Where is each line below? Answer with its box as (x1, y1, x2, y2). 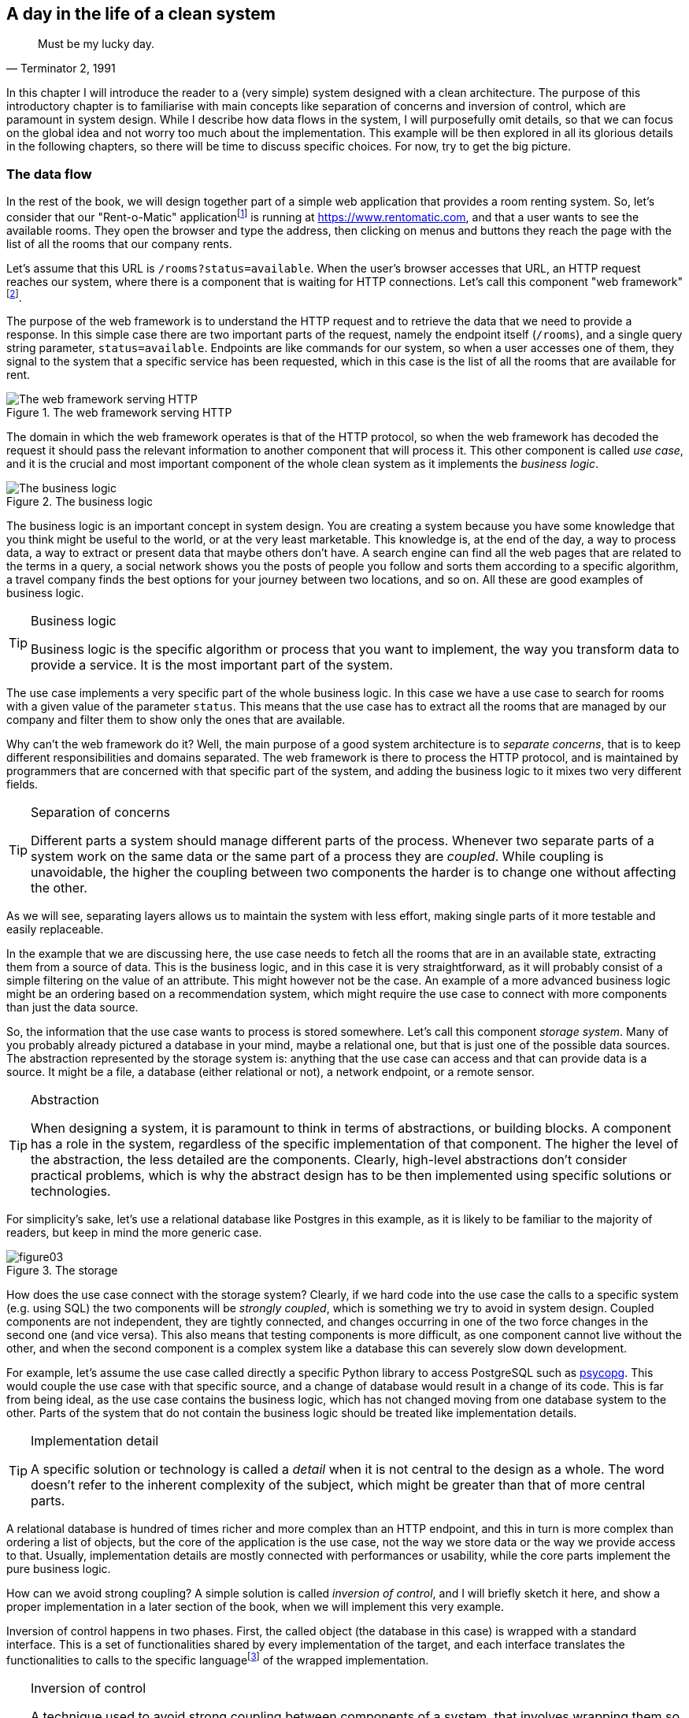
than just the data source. (6, 1000, 139, 1015)
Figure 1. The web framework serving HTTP (6, 406, 232, 420)
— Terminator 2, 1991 (6, 61, 116, 76)
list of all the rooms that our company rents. (6, 236, 232, 250)
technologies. (31, 1183, 111, 1200)
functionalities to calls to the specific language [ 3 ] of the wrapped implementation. (6, 1651, 429, 1668)
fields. (6, 777, 39, 792)
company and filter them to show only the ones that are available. (6, 713, 346, 727)
